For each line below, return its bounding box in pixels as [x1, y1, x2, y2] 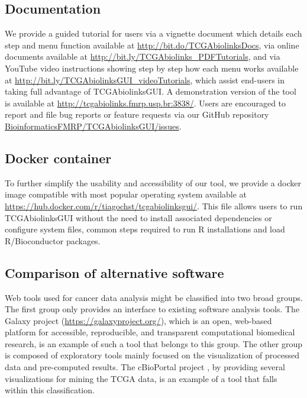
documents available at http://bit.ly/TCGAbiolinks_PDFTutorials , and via [5, 50, 280, 63]
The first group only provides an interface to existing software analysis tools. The [5, 303, 300, 315]
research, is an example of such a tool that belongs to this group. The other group [5, 337, 303, 350]
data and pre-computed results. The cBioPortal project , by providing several [5, 361, 285, 373]
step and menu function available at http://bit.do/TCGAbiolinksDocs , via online [5, 38, 299, 51]
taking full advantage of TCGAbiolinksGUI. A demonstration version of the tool [5, 85, 296, 98]
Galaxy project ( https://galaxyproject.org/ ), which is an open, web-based [5, 314, 272, 326]
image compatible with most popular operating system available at [5, 188, 247, 200]
